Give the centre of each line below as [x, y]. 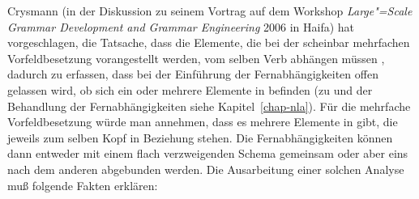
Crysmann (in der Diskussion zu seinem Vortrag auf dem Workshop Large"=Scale [210, 11]
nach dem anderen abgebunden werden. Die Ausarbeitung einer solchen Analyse [206, 169]
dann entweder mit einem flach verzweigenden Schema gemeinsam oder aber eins [208, 153]
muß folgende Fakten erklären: [83, 185]
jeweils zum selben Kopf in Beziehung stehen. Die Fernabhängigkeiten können [200, 137]
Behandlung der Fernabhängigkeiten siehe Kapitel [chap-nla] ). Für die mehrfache [209, 106]
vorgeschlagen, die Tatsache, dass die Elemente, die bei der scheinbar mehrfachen [209, 42]
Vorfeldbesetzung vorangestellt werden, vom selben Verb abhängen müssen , [196, 58]
